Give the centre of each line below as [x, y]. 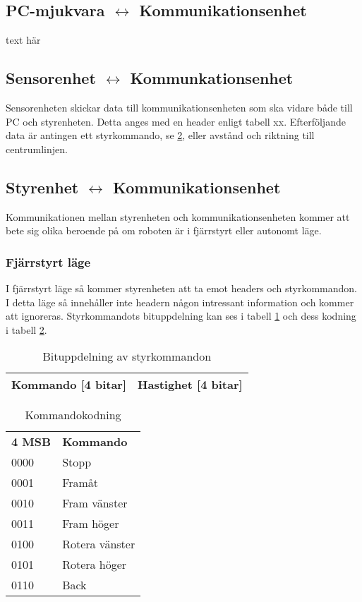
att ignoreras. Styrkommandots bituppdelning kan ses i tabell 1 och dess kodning [181, 316]
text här [23, 40]
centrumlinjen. [37, 149]
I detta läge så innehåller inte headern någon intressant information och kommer [180, 302]
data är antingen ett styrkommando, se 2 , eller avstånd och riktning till [160, 135]
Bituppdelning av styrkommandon [127, 356]
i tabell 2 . [26, 329]
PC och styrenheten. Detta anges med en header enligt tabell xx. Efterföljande [176, 121]
